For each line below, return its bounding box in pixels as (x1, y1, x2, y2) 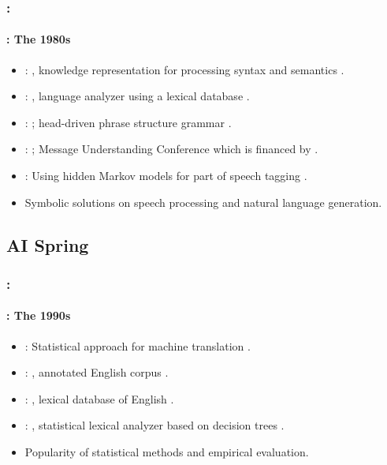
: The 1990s (6, 307, 71, 324)
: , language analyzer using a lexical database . (24, 88, 250, 104)
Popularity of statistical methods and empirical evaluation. (24, 444, 309, 459)
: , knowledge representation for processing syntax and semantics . (24, 61, 344, 77)
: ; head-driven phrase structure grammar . (24, 114, 232, 130)
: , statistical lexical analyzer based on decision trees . (24, 417, 285, 433)
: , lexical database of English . (24, 390, 174, 407)
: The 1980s (6, 31, 71, 47)
